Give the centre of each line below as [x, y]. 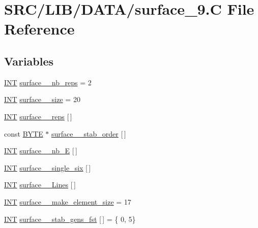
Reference [39, 29]
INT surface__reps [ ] [38, 116]
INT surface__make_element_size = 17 [68, 201]
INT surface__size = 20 [42, 99]
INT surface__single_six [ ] [48, 167]
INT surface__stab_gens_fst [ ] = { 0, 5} [70, 219]
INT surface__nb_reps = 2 [48, 82]
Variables [29, 61]
